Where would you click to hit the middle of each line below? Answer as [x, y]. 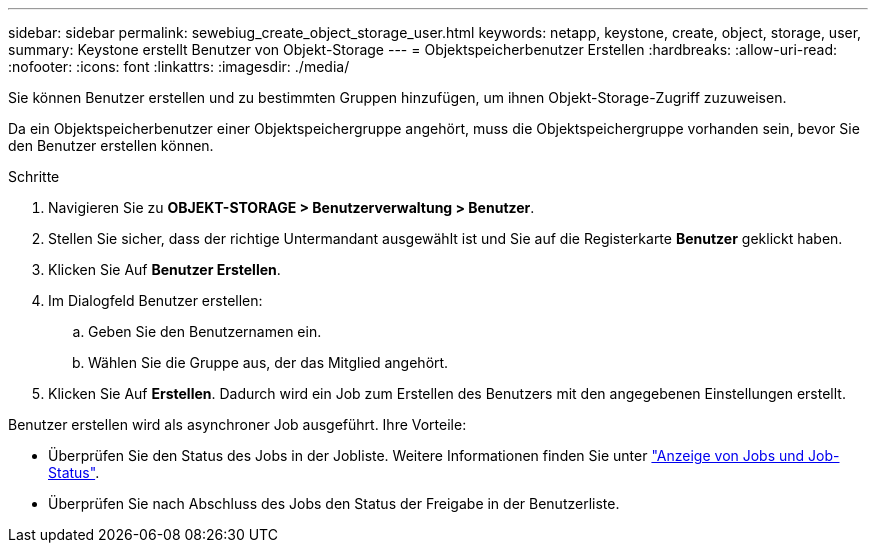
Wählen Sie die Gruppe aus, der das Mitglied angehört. [268, 362]
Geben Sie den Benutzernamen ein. [205, 331]
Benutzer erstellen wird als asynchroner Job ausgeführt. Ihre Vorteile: [237, 424]
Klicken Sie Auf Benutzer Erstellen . [164, 269]
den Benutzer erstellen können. [111, 145]
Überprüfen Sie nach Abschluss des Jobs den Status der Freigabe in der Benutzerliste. [334, 503]
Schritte [34, 176]
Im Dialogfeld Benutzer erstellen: [155, 300]
